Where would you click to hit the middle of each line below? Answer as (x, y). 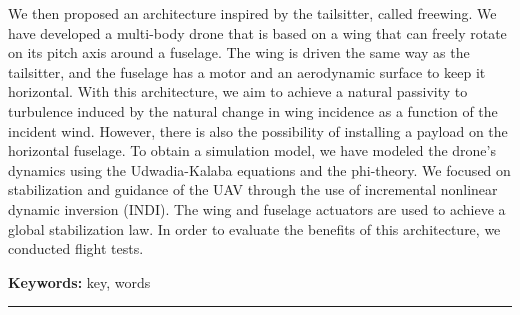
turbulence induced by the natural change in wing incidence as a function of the (253, 110)
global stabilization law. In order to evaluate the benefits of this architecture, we (254, 228)
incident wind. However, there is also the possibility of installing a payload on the (258, 130)
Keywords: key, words (79, 281)
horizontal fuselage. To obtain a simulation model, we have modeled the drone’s (252, 150)
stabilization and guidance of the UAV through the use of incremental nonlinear (253, 189)
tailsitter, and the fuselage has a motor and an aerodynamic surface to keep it (247, 71)
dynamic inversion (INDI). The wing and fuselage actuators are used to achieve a (257, 208)
